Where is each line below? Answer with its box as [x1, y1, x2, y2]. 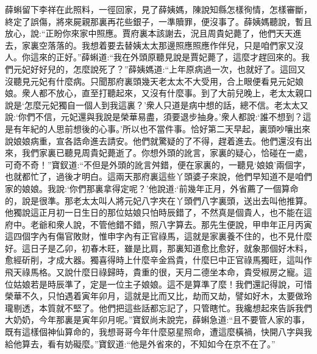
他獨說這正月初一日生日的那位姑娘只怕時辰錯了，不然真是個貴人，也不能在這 [5, 206, 312, 219]
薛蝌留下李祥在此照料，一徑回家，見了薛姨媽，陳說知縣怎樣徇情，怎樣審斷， [5, 3, 312, 15]
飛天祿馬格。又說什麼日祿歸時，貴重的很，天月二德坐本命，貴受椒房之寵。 [5, 266, 304, 278]
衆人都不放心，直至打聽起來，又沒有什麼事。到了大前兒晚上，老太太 [21, 87, 295, 99]
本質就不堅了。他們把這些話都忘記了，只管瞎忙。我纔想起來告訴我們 [38, 301, 312, 314]
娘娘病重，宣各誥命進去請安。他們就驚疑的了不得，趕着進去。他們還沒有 [13, 134, 304, 147]
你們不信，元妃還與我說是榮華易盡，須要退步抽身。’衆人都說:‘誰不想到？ [18, 110, 303, 123]
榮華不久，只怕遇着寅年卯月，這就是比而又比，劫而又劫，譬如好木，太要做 [5, 289, 304, 302]
